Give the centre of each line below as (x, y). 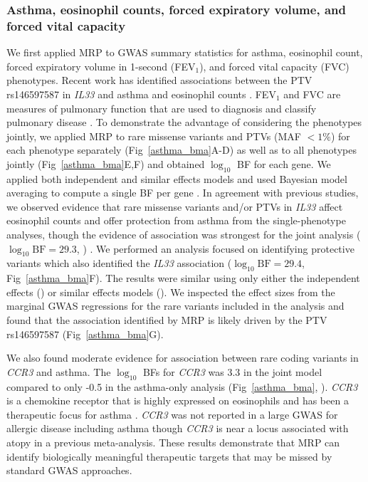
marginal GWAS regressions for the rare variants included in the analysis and (175, 306)
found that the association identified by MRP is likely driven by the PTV (167, 320)
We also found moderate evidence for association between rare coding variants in (183, 358)
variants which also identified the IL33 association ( (119, 263)
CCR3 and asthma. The (59, 371)
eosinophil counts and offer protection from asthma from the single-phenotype (176, 220)
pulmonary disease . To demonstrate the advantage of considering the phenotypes (184, 122)
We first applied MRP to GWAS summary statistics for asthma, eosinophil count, (185, 52)
